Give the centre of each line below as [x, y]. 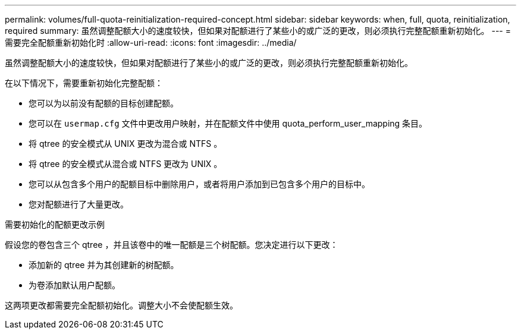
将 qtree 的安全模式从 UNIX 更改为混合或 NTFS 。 [125, 144]
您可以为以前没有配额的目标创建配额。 [103, 103]
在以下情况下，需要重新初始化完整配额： [84, 83]
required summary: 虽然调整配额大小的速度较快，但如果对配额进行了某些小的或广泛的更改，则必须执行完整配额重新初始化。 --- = [258, 31]
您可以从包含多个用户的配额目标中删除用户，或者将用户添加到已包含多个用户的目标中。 [199, 184]
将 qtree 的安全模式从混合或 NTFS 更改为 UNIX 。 [125, 164]
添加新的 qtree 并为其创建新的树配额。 [104, 265]
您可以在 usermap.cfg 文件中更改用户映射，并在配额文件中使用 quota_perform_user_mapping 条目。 [228, 123]
